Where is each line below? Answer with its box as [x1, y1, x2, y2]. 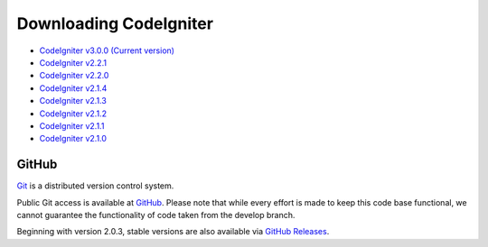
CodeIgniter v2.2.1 [39, 57, 108, 68]
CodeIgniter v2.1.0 [39, 133, 108, 144]
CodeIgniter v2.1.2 [39, 108, 108, 119]
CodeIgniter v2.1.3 [39, 96, 108, 106]
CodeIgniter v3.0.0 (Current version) [39, 45, 175, 56]
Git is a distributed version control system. [16, 180, 174, 191]
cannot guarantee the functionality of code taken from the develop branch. [16, 209, 296, 220]
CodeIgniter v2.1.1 [39, 120, 105, 131]
